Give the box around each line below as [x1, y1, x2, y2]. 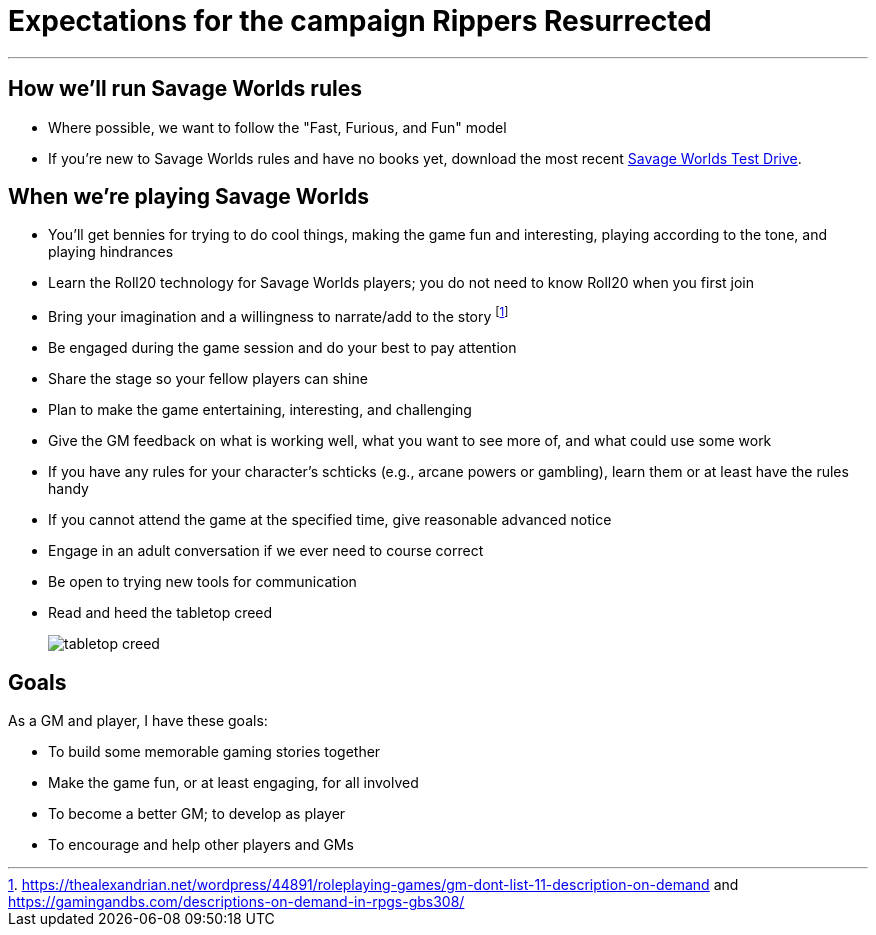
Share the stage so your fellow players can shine [48, 370, 368, 388]
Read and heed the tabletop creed [48, 604, 273, 622]
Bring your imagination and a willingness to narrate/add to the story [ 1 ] [48, 305, 509, 326]
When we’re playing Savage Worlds [8, 184, 369, 210]
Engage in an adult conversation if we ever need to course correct [48, 542, 484, 560]
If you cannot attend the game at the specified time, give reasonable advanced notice [48, 511, 612, 529]
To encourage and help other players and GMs [48, 835, 354, 853]
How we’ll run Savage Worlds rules [8, 76, 362, 102]
